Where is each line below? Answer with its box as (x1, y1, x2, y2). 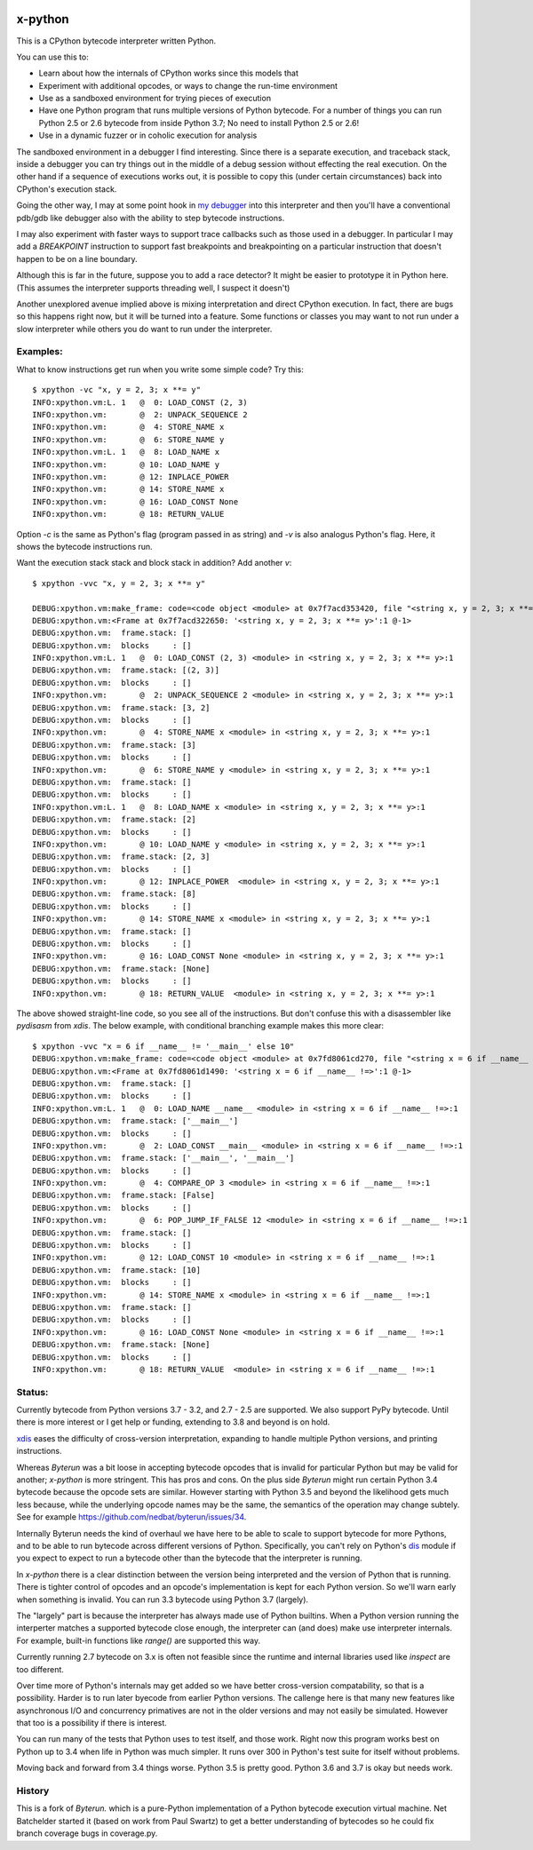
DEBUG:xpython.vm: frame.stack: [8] (32, 889, 197, 899)
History (16, 1785, 50, 1797)
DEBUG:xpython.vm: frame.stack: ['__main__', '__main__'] (32, 1153, 295, 1163)
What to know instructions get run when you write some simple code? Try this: (16, 364, 304, 375)
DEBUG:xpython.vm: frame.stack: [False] (32, 1190, 215, 1201)
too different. (16, 1663, 64, 1674)
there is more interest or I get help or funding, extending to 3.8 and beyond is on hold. (16, 1417, 330, 1427)
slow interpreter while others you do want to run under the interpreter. (16, 323, 273, 334)
